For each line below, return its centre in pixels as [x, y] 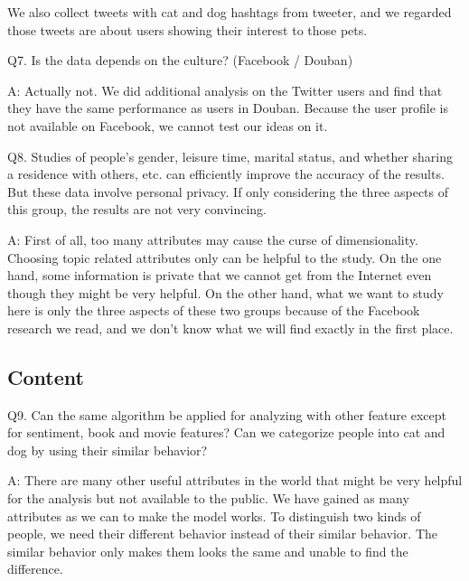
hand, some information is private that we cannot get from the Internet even [220, 275]
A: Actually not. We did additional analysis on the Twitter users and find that [225, 90]
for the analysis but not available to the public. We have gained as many [208, 498]
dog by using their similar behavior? [108, 450]
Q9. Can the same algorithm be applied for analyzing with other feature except [227, 414]
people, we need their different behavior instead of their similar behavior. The [223, 534]
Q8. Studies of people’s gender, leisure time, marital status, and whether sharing [230, 156]
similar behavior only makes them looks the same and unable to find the [208, 551]
